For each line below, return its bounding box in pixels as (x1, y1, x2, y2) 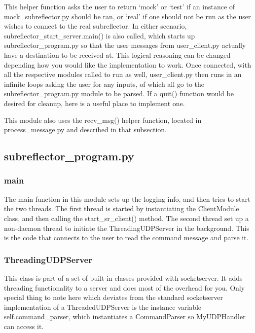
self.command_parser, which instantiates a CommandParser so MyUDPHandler (4, 311, 246, 322)
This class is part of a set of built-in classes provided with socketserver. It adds (4, 272, 243, 283)
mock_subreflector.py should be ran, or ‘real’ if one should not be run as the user (4, 11, 251, 21)
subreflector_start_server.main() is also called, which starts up (4, 30, 195, 40)
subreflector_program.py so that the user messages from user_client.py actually (4, 40, 246, 50)
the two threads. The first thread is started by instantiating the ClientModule (4, 203, 239, 214)
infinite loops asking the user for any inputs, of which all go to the (4, 78, 205, 89)
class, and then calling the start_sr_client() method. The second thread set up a (4, 213, 249, 223)
